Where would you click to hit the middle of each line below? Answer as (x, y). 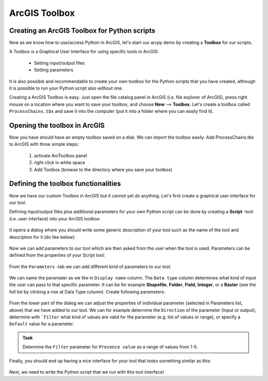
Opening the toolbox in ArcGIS (57, 125)
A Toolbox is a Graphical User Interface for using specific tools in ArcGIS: (84, 52)
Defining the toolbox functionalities (65, 184)
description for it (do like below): (42, 237)
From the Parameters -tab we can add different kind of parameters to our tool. (90, 267)
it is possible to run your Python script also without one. (66, 88)
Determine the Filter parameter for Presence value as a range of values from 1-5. (110, 347)
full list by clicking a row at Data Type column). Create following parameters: (87, 291)
